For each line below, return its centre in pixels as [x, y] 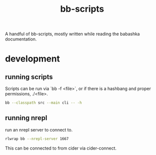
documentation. [21, 39]
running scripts [29, 77]
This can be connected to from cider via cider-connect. [61, 148]
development [33, 59]
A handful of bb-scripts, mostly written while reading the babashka [73, 34]
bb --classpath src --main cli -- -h [44, 103]
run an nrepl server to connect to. [39, 130]
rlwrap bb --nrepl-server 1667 [37, 139]
